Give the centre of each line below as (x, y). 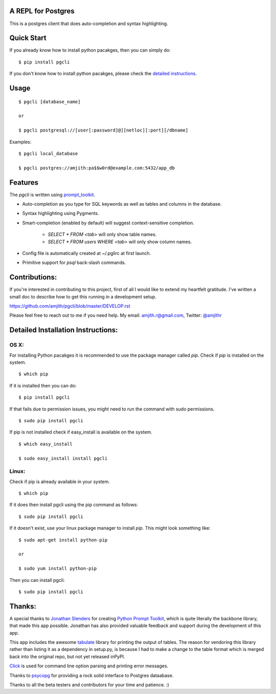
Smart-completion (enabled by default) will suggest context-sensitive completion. (108, 223)
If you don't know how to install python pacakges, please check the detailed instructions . (103, 74)
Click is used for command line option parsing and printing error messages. (89, 666)
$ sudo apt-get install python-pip (63, 540)
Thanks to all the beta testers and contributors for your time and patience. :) (89, 685)
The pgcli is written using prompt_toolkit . (52, 194)
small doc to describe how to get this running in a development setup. (83, 296)
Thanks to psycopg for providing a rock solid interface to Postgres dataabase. (91, 675)
